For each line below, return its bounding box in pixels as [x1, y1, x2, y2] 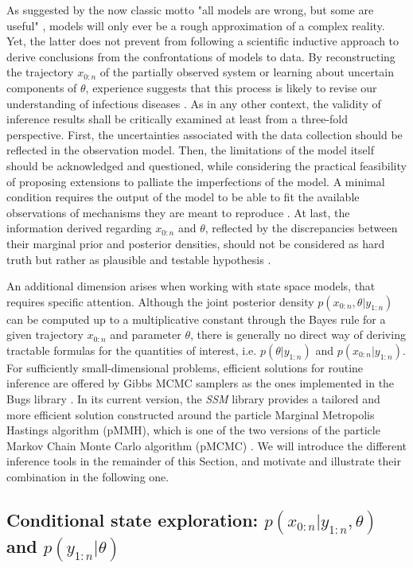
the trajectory [6, 64, 74, 80]
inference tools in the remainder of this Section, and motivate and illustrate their [6, 453, 401, 469]
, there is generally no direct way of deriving [190, 326, 406, 343]
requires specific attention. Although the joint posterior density [6, 293, 314, 309]
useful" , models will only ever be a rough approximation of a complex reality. [6, 17, 385, 33]
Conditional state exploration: [6, 508, 259, 532]
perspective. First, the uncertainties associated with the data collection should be [6, 126, 403, 142]
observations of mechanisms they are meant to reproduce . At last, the [6, 204, 350, 220]
